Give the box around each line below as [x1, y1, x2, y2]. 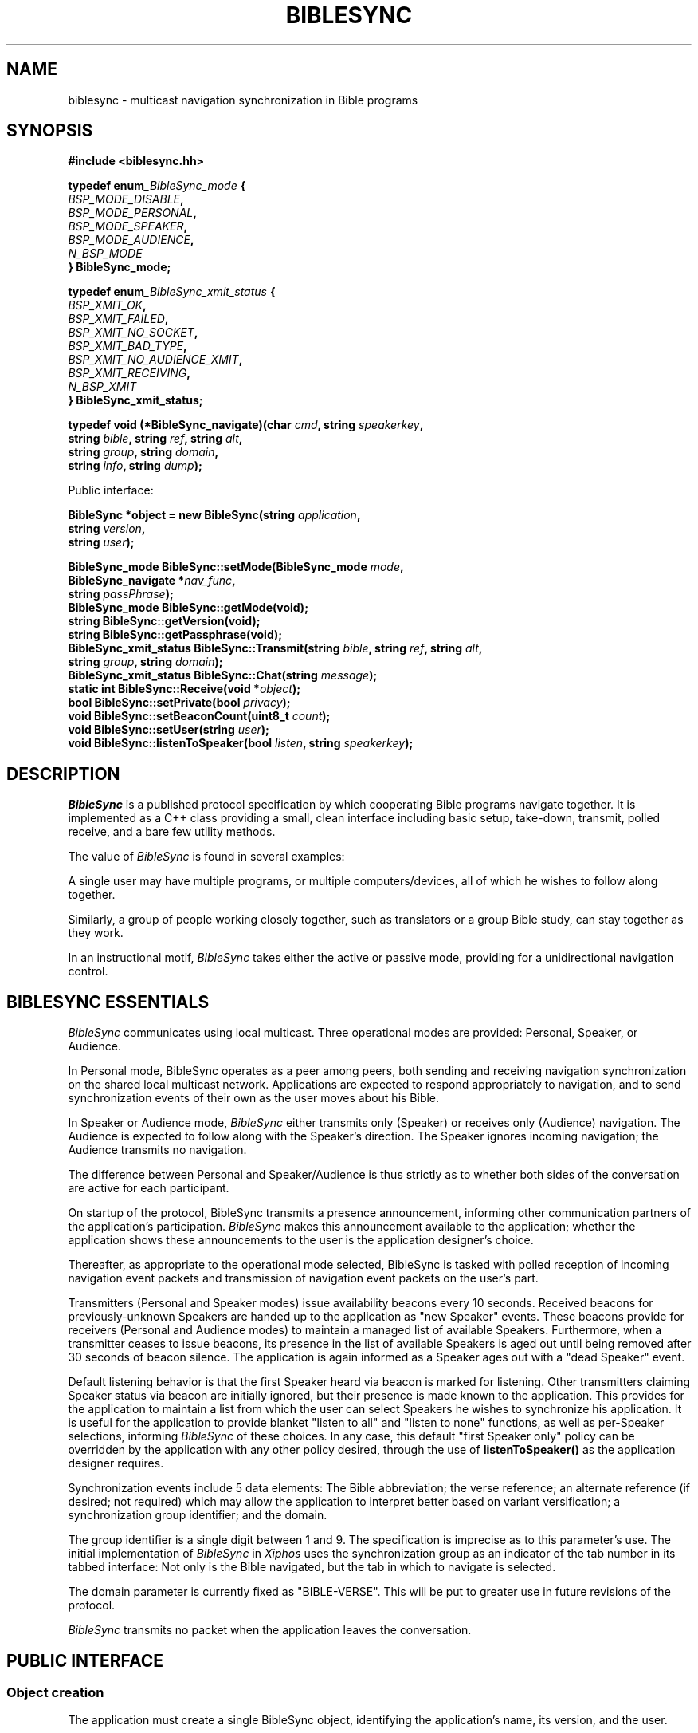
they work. [68, 926, 124, 940]
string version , [68, 522, 146, 536]
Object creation [6, 1684, 104, 1700]
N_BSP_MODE [68, 246, 143, 261]
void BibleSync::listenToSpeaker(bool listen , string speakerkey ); [68, 736, 414, 750]
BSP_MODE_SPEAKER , [68, 219, 188, 234]
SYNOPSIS [6, 120, 93, 141]
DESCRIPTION [6, 763, 120, 784]
